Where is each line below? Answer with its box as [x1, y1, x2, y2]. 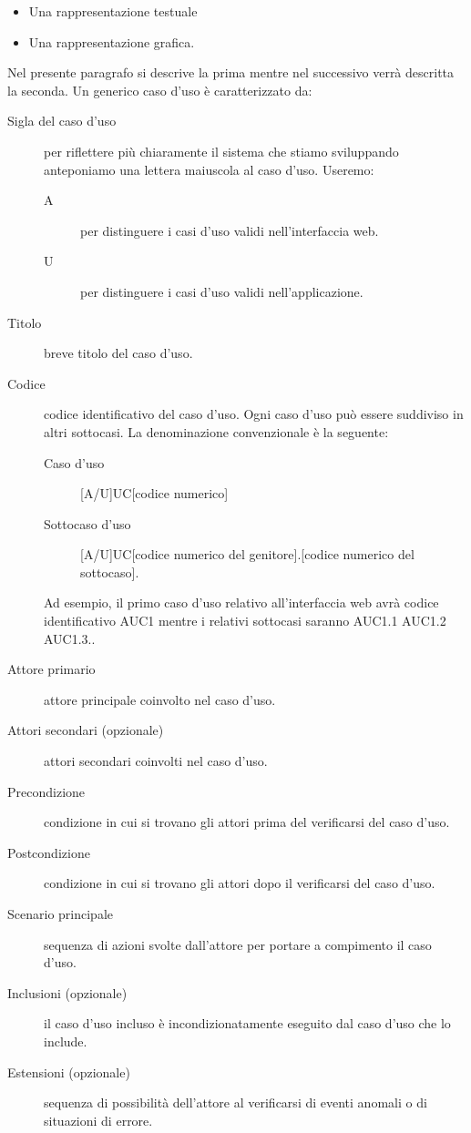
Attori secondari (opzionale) [7, 720, 164, 740]
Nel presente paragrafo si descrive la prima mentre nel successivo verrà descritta [7, 63, 455, 82]
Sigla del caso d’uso [7, 111, 117, 130]
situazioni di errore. [44, 1110, 153, 1129]
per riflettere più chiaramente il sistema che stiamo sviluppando [44, 141, 399, 160]
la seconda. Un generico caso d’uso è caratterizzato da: [7, 80, 312, 99]
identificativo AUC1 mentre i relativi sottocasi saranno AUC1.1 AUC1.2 [44, 611, 446, 630]
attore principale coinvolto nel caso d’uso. [44, 689, 276, 709]
